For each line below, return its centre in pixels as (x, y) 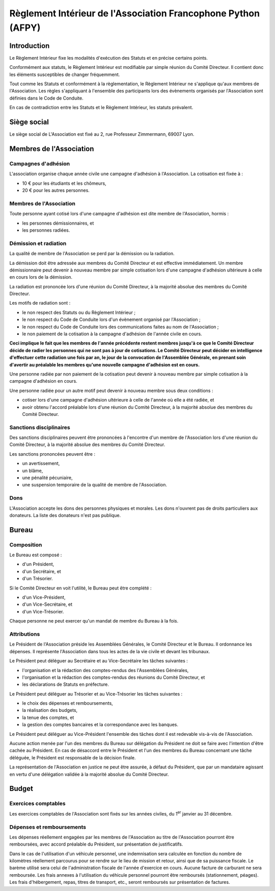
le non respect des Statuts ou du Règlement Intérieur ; (79, 312)
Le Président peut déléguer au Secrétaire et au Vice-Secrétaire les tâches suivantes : (99, 661)
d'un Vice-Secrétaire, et (47, 604)
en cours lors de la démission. (41, 277)
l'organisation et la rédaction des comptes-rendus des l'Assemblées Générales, (105, 670)
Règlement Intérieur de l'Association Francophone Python (134, 13)
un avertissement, (41, 463)
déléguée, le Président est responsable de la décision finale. (73, 757)
